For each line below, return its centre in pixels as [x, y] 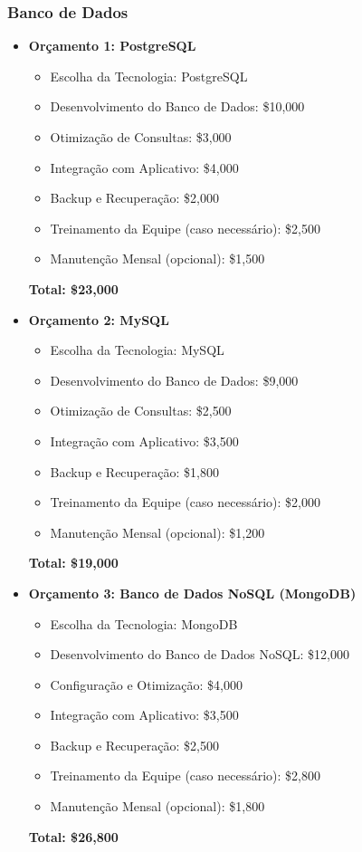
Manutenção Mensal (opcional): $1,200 [157, 532]
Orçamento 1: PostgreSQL [112, 46]
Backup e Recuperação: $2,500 [134, 745]
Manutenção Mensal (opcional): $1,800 [157, 806]
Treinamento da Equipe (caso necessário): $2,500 [185, 228]
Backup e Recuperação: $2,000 [134, 198]
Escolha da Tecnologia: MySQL [137, 350]
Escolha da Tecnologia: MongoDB [144, 623]
